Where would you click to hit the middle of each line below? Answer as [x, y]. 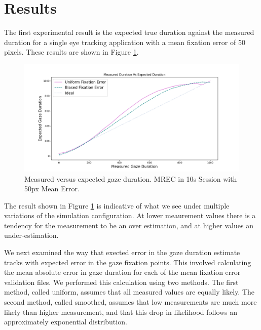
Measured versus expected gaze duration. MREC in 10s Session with [131, 178]
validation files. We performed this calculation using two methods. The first [121, 282]
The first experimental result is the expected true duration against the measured [129, 32]
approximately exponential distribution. [66, 322]
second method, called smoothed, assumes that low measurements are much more [130, 302]
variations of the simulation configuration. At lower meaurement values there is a [130, 215]
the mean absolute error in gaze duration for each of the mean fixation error [122, 272]
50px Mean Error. [52, 189]
